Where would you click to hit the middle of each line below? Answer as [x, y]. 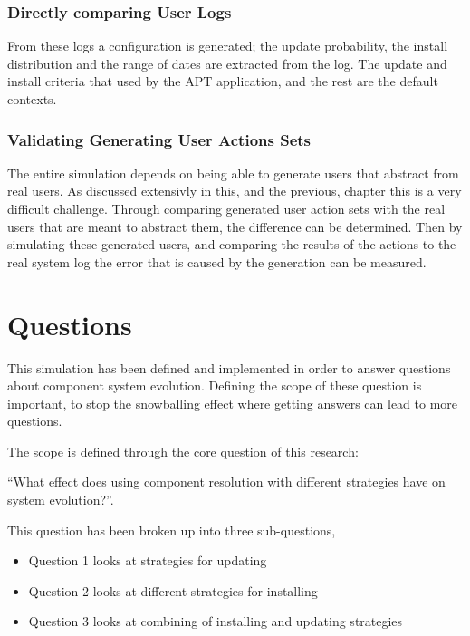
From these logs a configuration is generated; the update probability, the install [228, 46]
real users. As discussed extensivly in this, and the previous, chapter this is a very [235, 191]
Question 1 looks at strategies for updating [148, 560]
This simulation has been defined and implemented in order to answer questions [229, 367]
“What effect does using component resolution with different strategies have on [226, 482]
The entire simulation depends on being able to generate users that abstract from [233, 173]
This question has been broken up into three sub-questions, [172, 530]
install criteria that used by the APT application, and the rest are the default [223, 81]
